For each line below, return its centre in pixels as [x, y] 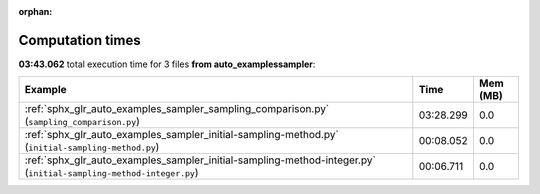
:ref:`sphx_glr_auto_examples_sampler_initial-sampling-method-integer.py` [200, 160]
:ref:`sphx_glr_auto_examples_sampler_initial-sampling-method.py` [181, 135]
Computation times [79, 40]
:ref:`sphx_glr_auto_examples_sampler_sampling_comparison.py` [177, 109]
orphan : [35, 11]
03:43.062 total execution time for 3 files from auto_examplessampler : [167, 64]
